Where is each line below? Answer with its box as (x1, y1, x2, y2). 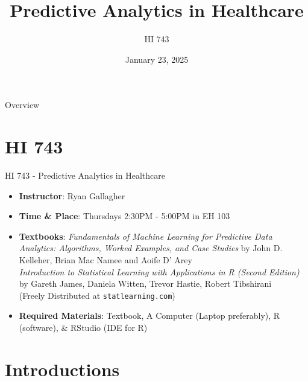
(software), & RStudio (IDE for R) (19, 321, 148, 334)
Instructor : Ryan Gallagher (19, 189, 125, 202)
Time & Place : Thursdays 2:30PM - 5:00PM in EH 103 (19, 210, 230, 222)
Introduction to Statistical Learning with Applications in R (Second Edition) (19, 265, 300, 278)
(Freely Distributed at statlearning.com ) (19, 289, 175, 301)
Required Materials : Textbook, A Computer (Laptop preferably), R (19, 309, 280, 322)
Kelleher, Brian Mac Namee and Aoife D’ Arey (19, 254, 192, 266)
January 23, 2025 (125, 53, 189, 65)
